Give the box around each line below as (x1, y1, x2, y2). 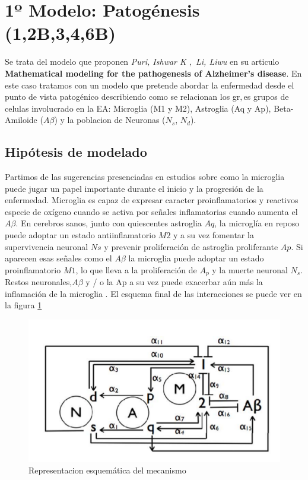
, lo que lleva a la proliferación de (75, 263, 197, 276)
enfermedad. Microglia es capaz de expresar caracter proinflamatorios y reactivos (5, 194, 299, 206)
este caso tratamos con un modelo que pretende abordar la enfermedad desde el (5, 78, 294, 91)
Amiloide (5, 113, 37, 126)
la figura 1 (5, 299, 42, 311)
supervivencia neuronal (5, 240, 88, 252)
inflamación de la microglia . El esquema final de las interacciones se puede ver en (5, 287, 302, 299)
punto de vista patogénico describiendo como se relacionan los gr (5, 90, 240, 103)
